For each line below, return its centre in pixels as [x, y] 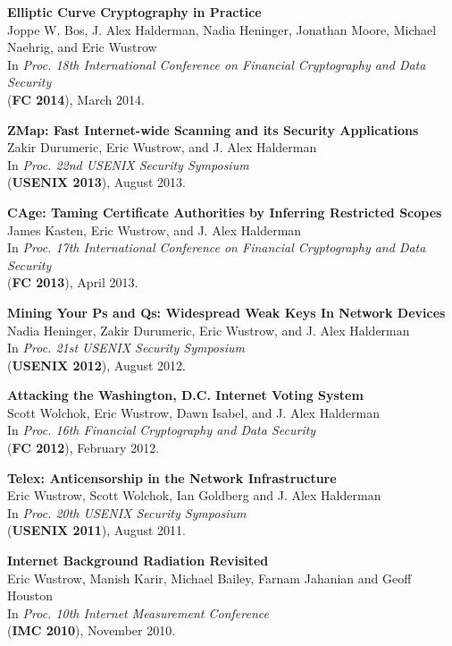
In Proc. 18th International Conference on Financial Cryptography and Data [217, 64]
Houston [30, 595]
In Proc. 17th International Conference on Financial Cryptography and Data [217, 247]
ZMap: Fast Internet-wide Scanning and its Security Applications [213, 129]
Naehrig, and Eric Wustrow [82, 47]
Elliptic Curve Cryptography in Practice [134, 12]
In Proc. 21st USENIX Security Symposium [126, 348]
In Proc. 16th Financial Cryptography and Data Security [162, 430]
